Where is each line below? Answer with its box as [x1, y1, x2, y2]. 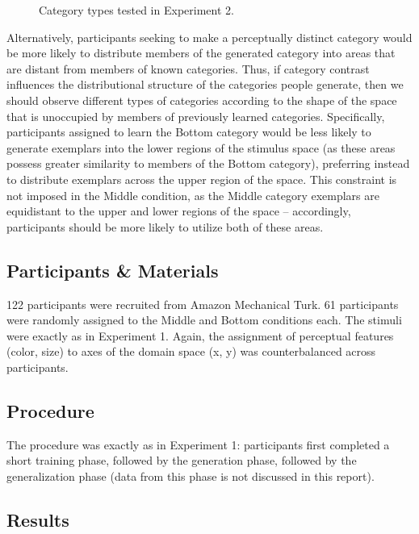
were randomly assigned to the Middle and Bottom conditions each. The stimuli [6, 311, 402, 328]
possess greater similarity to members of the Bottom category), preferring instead [6, 155, 410, 172]
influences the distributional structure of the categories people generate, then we [6, 76, 404, 93]
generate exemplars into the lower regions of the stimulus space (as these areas [6, 139, 396, 156]
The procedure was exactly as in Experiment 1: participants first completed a [6, 436, 390, 453]
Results [6, 507, 69, 532]
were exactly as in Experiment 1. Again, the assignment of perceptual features [6, 327, 394, 344]
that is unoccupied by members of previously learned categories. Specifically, [6, 107, 385, 124]
